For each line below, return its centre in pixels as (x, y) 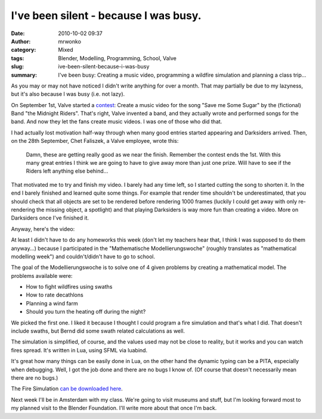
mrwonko (70, 41)
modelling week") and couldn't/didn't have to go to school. (83, 257)
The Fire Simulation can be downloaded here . (67, 389)
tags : (18, 58)
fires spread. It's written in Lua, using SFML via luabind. (79, 350)
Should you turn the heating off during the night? (86, 312)
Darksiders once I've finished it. (50, 218)
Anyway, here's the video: (43, 229)
